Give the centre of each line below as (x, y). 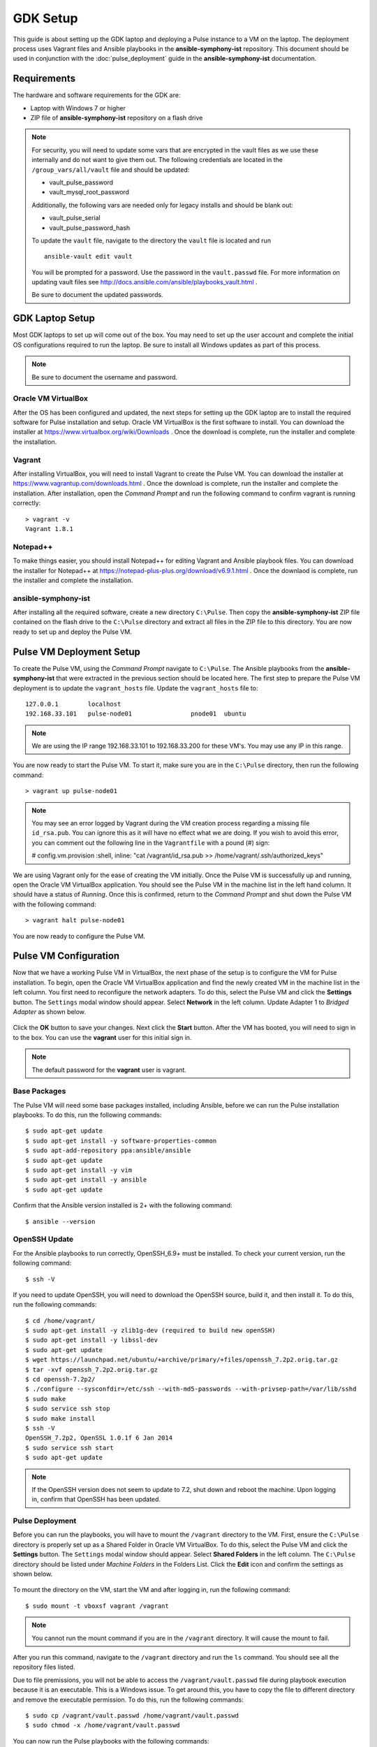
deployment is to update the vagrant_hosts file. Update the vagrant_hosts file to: (135, 688)
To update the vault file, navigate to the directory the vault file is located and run (151, 240)
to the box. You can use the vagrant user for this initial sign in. (102, 1037)
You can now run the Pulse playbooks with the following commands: (111, 1741)
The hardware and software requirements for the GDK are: (97, 95)
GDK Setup (45, 18)
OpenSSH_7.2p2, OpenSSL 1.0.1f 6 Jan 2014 (99, 1438)
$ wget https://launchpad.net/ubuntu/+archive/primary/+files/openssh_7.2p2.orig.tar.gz (182, 1360)
